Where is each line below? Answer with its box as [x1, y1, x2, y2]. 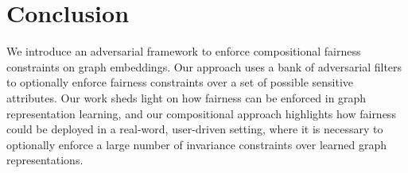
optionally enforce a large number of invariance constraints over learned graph [6, 136, 387, 152]
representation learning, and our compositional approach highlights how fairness [6, 105, 396, 121]
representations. [6, 152, 84, 168]
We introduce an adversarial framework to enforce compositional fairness [6, 43, 361, 60]
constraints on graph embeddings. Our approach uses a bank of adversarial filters [6, 58, 402, 75]
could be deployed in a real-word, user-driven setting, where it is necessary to [6, 121, 383, 137]
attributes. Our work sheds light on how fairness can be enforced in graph [6, 89, 367, 106]
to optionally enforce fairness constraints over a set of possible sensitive [6, 74, 353, 90]
